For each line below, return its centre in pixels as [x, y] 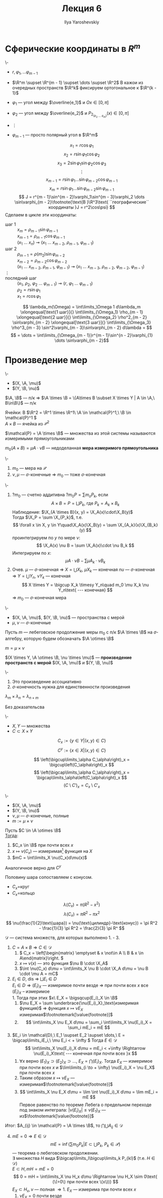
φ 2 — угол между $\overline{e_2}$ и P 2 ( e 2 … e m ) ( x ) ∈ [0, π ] [70, 114]
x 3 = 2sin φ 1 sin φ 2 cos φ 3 [82, 163]
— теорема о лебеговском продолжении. [55, 1153]
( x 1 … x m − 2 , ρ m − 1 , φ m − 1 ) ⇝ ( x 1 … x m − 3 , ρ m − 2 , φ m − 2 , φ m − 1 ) [81, 267]
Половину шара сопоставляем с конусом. [49, 877]
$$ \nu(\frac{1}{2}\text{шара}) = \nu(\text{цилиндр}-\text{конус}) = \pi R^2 [82, 923]
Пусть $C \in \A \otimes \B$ [33, 830]
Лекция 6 [82, 9]
